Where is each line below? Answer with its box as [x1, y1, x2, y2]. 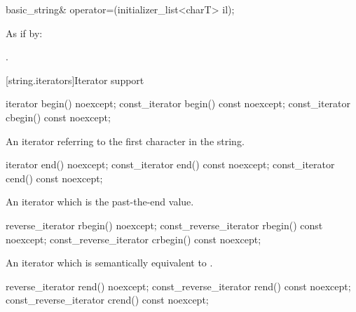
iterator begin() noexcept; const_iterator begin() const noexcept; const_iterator [6, 96, 351, 111]
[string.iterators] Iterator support [6, 72, 144, 87]
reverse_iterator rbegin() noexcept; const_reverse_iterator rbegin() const [6, 217, 323, 232]
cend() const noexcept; [6, 170, 103, 185]
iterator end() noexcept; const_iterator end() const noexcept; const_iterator [6, 157, 335, 172]
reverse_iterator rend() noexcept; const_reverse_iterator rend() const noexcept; [6, 278, 351, 293]
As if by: [6, 25, 43, 40]
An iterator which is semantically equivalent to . [6, 255, 213, 270]
